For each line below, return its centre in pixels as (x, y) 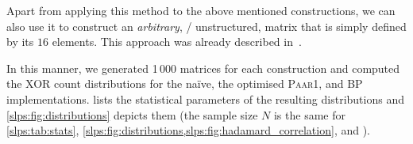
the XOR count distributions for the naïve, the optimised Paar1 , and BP (185, 83)
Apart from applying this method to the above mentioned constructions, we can (201, 10)
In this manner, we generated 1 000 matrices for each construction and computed (203, 68)
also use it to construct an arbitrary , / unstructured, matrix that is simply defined (206, 26)
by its (20, 42)
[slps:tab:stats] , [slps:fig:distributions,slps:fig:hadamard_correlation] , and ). (189, 130)
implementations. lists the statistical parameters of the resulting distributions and (205, 99)
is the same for (309, 114)
